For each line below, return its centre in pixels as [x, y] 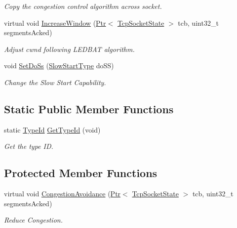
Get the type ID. [29, 146]
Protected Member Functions [81, 173]
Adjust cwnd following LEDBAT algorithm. [69, 49]
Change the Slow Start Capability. [55, 82]
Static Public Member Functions [89, 109]
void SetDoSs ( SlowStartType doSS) [59, 66]
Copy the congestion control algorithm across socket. [83, 6]
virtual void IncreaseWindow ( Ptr [55, 23]
